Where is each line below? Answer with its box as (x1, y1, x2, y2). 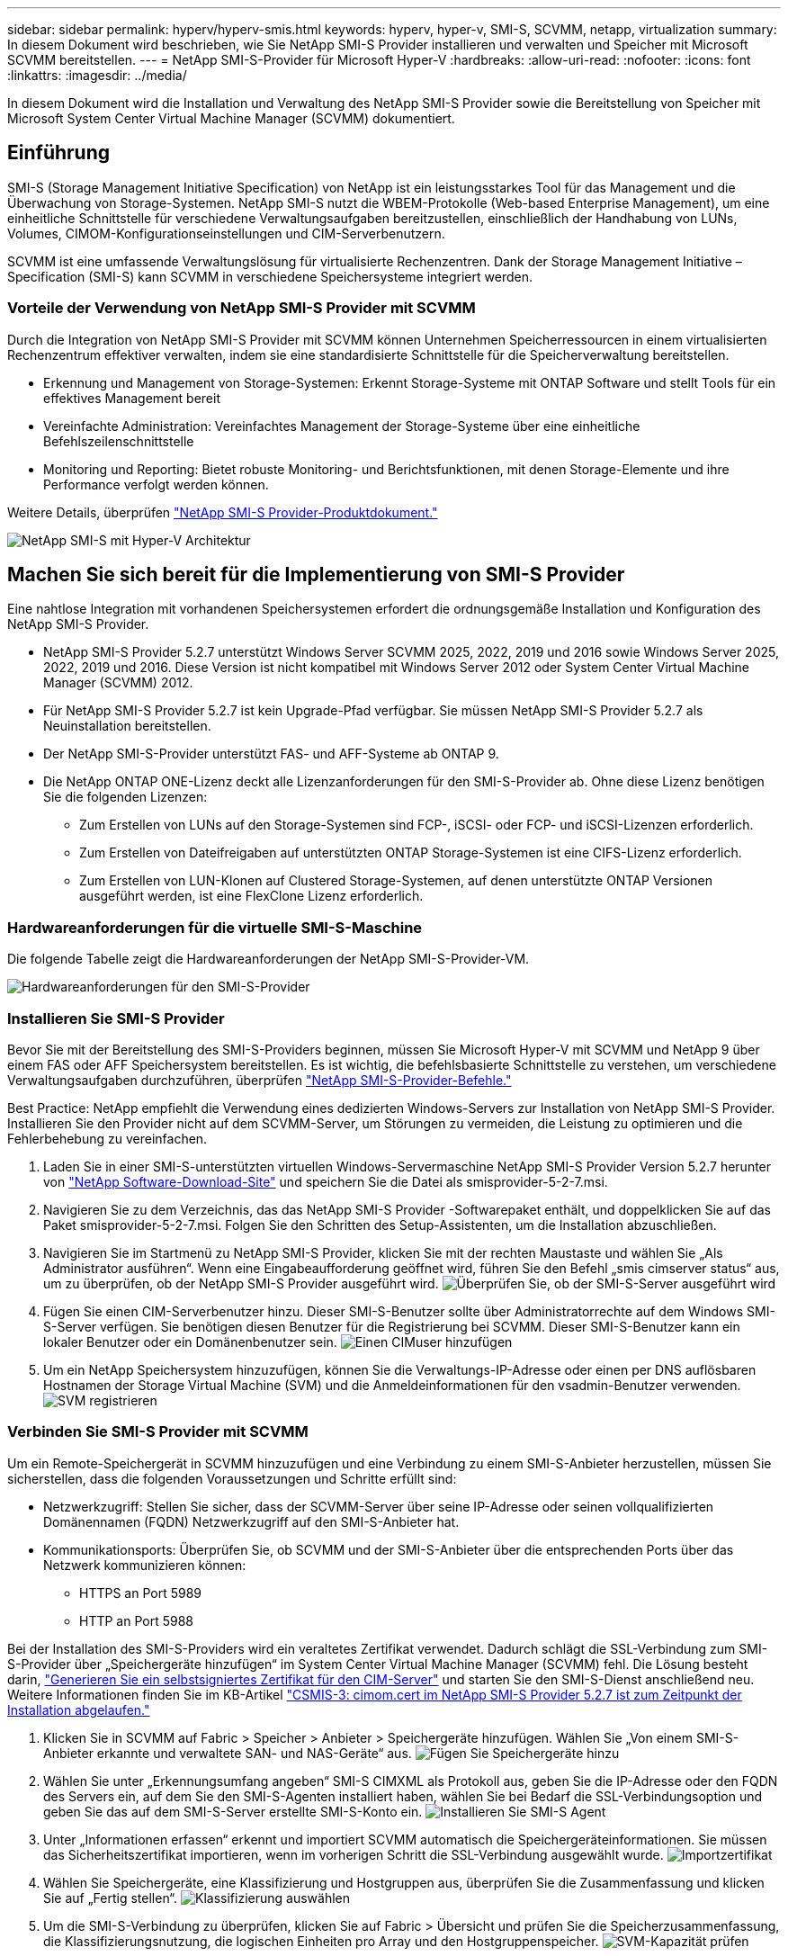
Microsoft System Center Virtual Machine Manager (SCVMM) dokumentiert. (7, 111, 455, 126)
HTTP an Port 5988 (79, 1612, 194, 1629)
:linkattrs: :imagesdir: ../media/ (7, 67, 187, 83)
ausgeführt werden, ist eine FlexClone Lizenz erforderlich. (79, 888, 424, 904)
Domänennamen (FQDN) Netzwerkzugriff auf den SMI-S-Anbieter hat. (43, 1513, 460, 1530)
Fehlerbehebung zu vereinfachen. (7, 1130, 208, 1146)
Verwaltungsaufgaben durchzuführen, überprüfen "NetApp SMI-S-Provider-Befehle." (7, 1072, 512, 1088)
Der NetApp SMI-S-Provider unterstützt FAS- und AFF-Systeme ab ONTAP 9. (43, 746, 499, 762)
